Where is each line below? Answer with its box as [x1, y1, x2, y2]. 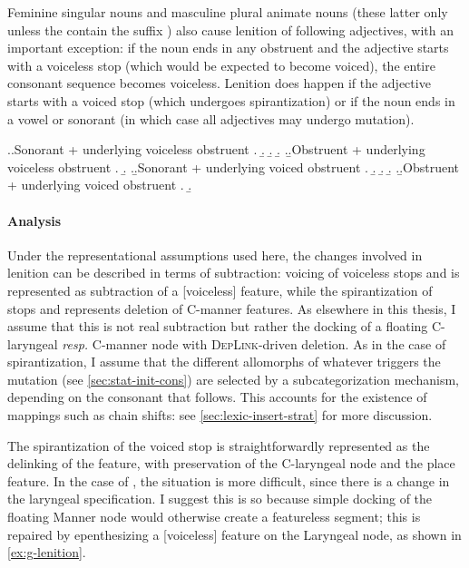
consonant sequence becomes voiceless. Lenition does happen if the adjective [7, 73, 431, 93]
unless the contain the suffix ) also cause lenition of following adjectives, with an [7, 20, 454, 39]
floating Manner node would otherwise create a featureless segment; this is [7, 507, 421, 526]
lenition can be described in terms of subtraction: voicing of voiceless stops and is [7, 263, 460, 282]
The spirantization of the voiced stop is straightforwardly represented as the [7, 436, 430, 455]
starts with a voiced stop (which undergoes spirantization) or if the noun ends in [7, 91, 455, 110]
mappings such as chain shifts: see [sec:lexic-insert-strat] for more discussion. [7, 406, 433, 425]
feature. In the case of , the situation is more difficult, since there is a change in [7, 471, 450, 490]
